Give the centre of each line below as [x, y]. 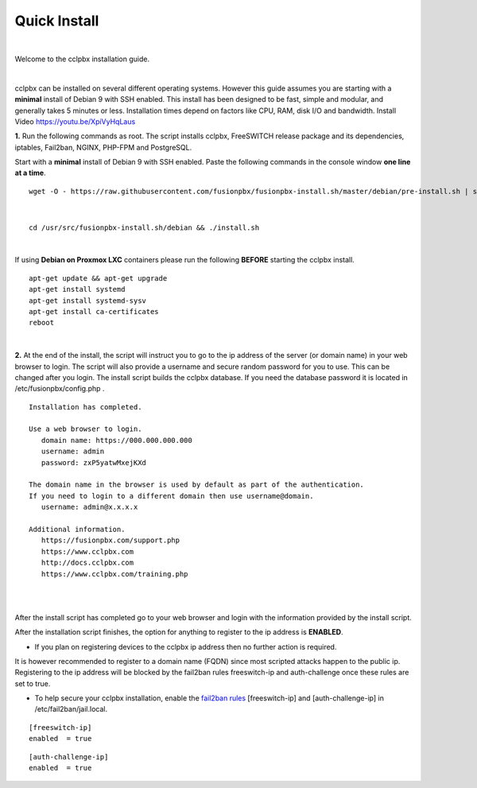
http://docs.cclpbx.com [87, 563]
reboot [42, 323]
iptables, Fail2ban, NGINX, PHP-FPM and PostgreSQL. [103, 147]
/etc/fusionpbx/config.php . [60, 389]
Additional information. [77, 529]
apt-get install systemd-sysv [88, 301]
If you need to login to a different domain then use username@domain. [171, 496]
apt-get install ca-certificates [94, 311]
